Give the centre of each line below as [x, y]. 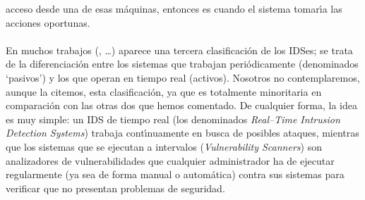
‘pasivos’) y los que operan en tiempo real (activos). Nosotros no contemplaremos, [183, 77]
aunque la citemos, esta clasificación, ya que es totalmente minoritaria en [164, 91]
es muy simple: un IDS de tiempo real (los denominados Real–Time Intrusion [173, 119]
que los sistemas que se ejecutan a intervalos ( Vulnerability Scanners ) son [164, 146]
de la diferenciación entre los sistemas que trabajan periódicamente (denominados [182, 64]
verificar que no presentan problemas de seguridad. [115, 188]
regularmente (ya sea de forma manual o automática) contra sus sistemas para [175, 174]
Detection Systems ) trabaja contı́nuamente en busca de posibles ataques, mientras [182, 133]
